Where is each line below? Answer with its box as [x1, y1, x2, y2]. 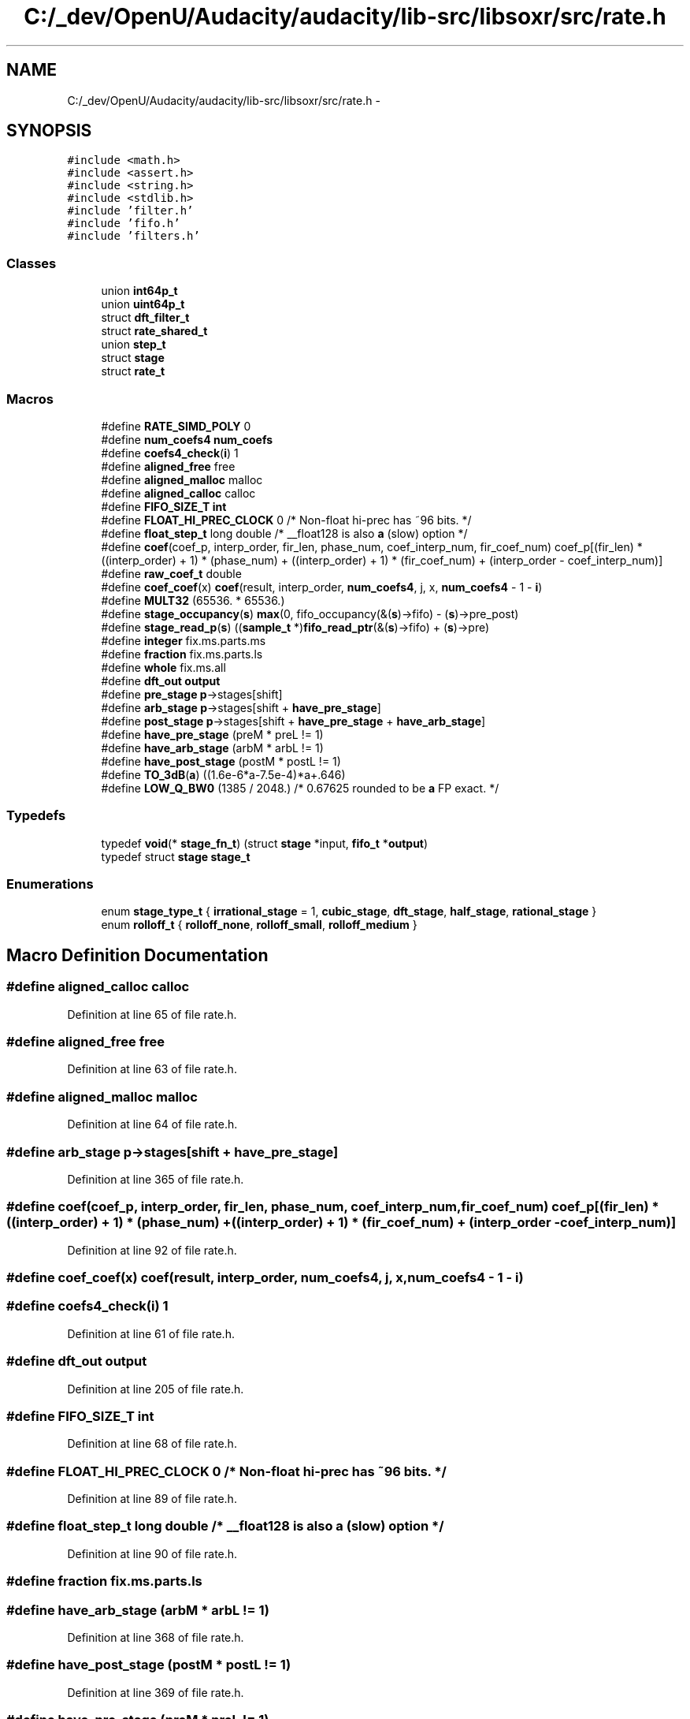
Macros [6, 390, 54, 407]
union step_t [101, 337, 166, 352]
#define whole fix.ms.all [101, 660, 226, 674]
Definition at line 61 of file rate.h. [67, 1326, 235, 1341]
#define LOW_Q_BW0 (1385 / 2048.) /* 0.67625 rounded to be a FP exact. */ [101, 781, 499, 795]
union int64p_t [101, 284, 178, 298]
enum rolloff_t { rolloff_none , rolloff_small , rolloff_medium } [101, 918, 417, 932]
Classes [6, 255, 57, 271]
